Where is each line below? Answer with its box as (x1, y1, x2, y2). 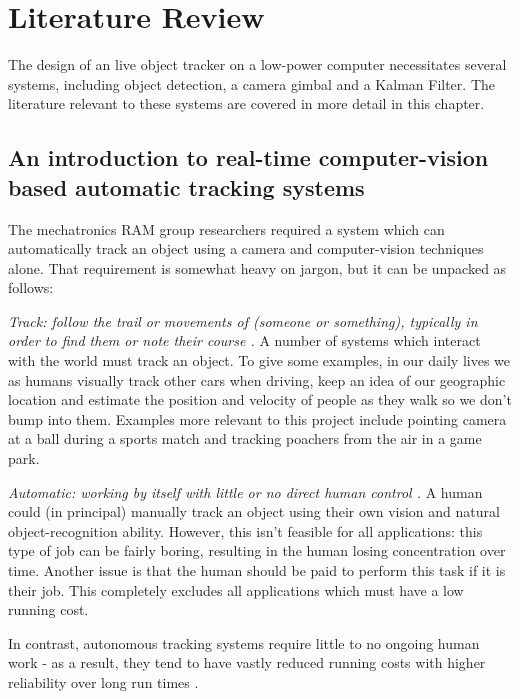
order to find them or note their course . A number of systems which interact (8, 330, 481, 351)
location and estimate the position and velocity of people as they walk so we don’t (8, 389, 512, 410)
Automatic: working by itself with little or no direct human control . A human (8, 481, 483, 502)
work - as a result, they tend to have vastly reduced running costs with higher (8, 652, 486, 673)
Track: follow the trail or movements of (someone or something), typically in (8, 310, 478, 331)
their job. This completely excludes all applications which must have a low (8, 579, 464, 600)
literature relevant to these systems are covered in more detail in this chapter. (8, 93, 485, 114)
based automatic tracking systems (8, 171, 365, 202)
